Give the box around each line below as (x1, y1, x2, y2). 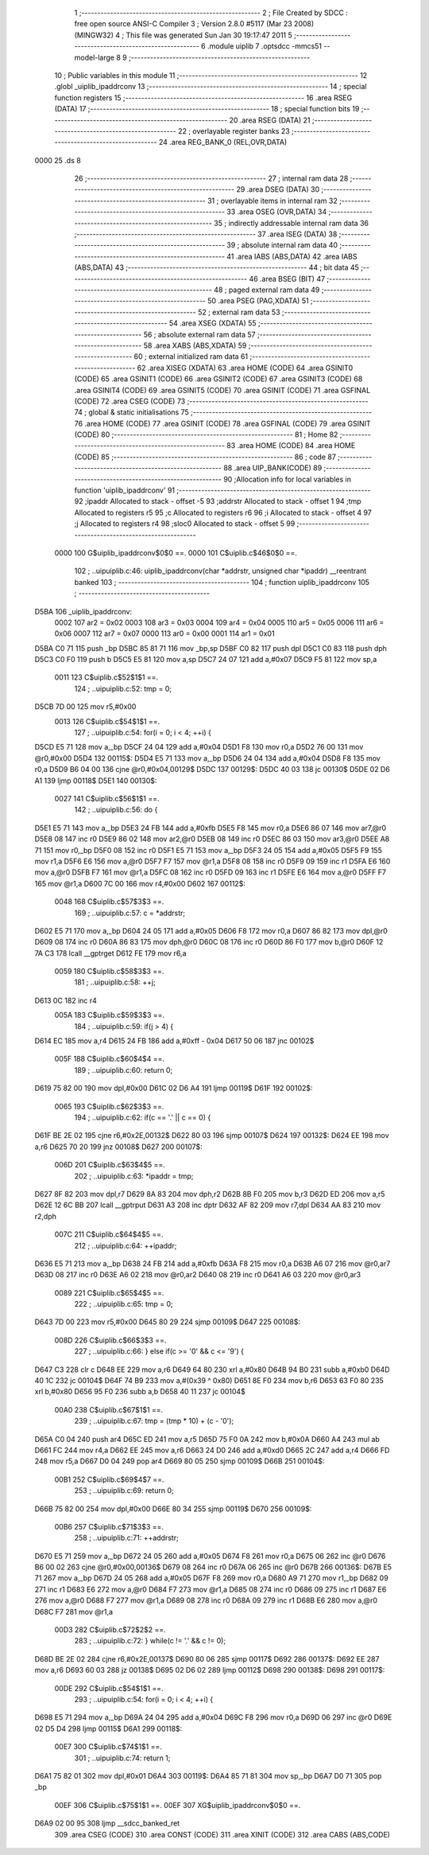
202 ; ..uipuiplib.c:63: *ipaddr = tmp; (74, 1171, 194, 1181)
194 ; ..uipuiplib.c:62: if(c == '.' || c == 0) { (74, 1113, 211, 1122)
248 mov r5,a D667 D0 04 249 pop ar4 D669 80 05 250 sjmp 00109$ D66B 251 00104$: (34, 1456, 325, 1466)
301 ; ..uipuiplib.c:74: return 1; (74, 1753, 171, 1763)
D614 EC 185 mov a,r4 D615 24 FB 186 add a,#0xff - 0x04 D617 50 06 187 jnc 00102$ (34, 1036, 315, 1046)
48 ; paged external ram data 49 (213, 285, 320, 294)
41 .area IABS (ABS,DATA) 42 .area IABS (226, 251, 357, 261)
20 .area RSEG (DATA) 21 (229, 115, 311, 125)
